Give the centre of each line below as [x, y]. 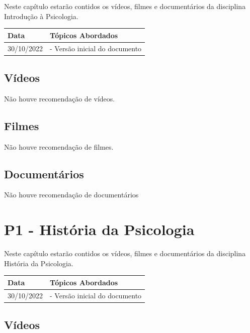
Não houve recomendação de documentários [71, 195]
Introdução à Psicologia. [41, 16]
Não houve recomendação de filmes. [59, 146]
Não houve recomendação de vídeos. [60, 98]
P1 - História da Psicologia [99, 229]
